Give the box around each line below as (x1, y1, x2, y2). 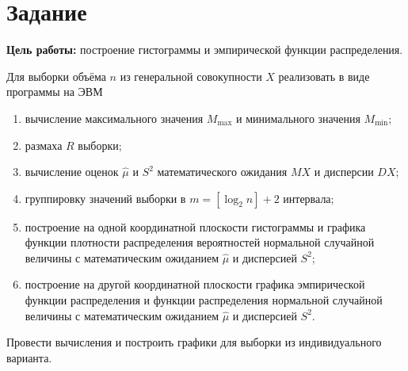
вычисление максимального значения (25, 109, 204, 126)
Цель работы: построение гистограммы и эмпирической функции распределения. (6, 41, 403, 58)
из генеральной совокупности (120, 67, 262, 84)
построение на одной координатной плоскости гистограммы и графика (25, 218, 366, 235)
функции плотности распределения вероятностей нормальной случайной (25, 234, 375, 251)
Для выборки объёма (6, 67, 106, 84)
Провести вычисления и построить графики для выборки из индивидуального (6, 334, 382, 350)
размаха (25, 136, 63, 153)
